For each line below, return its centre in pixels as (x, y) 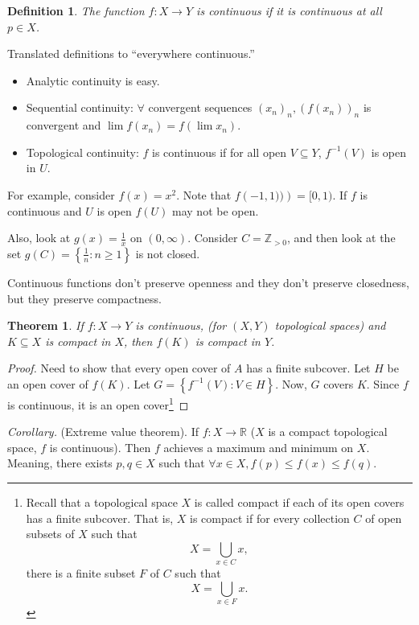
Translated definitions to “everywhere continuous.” (131, 53)
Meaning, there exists (60, 463)
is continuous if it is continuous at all (289, 10)
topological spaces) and (330, 325)
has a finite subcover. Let (308, 368)
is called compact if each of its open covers (299, 502)
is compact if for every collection (269, 518)
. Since (383, 383)
